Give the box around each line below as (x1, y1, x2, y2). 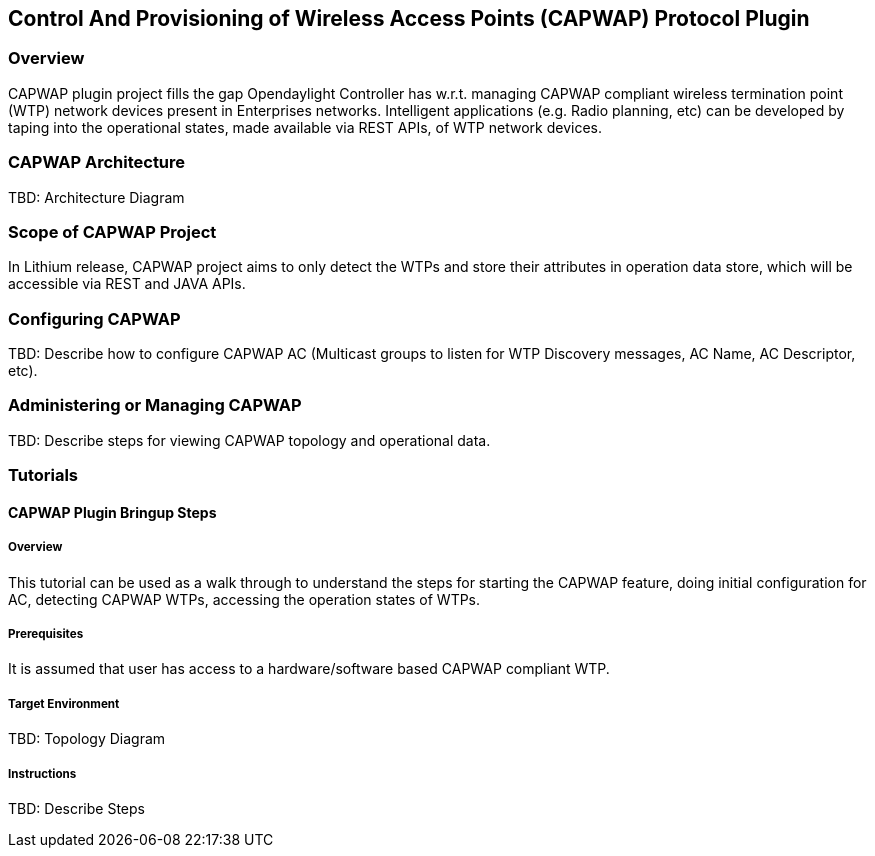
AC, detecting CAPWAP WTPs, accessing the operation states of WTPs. (8, 590, 481, 608)
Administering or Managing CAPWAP (8, 395, 302, 416)
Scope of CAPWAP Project (8, 221, 217, 242)
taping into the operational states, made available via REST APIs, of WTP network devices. (8, 118, 602, 136)
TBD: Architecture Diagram (8, 188, 185, 206)
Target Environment (8, 696, 120, 711)
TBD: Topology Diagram (8, 730, 166, 748)
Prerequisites (8, 626, 84, 641)
